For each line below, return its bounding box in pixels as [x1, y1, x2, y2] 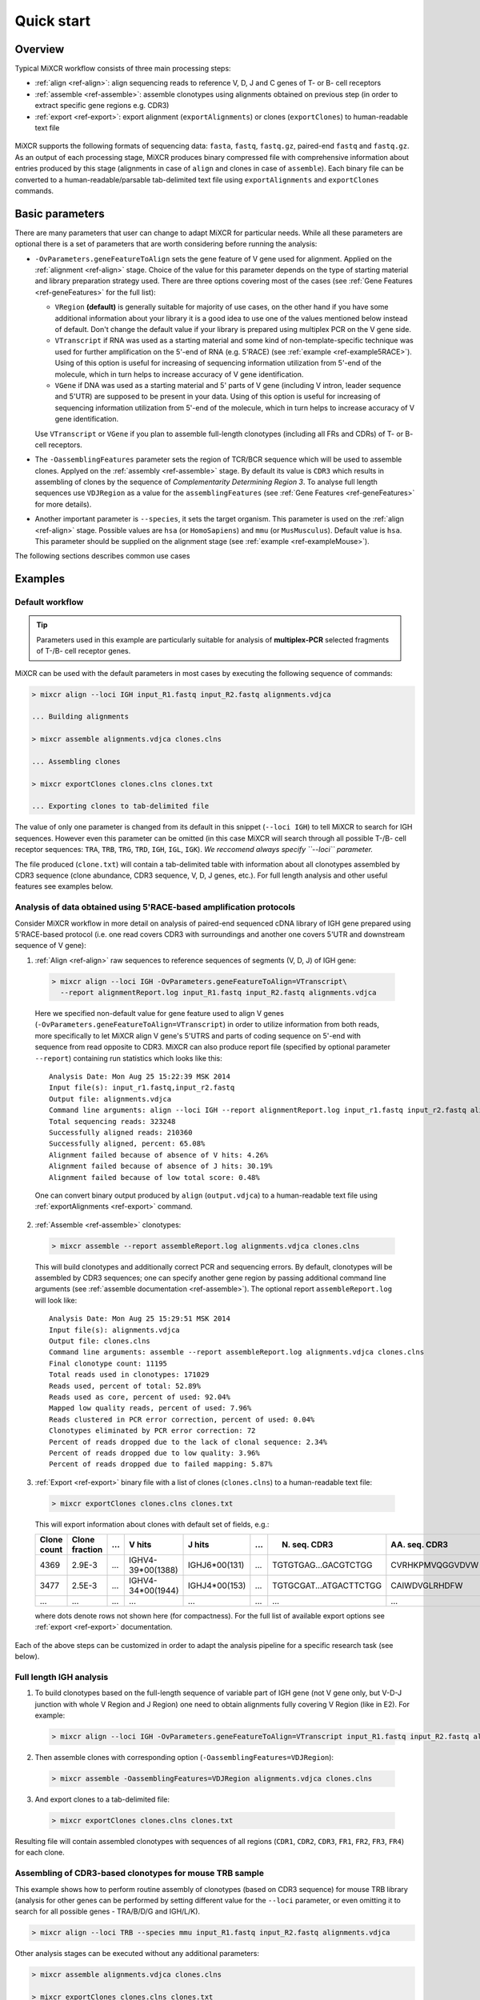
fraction [71, 1544, 103, 1555]
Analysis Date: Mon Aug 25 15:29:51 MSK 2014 [49, 1314, 231, 1323]
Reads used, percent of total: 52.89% [49, 1381, 202, 1390]
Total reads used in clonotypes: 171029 [49, 1370, 210, 1379]
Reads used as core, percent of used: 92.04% [49, 1392, 231, 1402]
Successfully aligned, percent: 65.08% [49, 1139, 206, 1148]
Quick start [14, 12, 91, 30]
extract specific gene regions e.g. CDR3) [34, 101, 170, 110]
